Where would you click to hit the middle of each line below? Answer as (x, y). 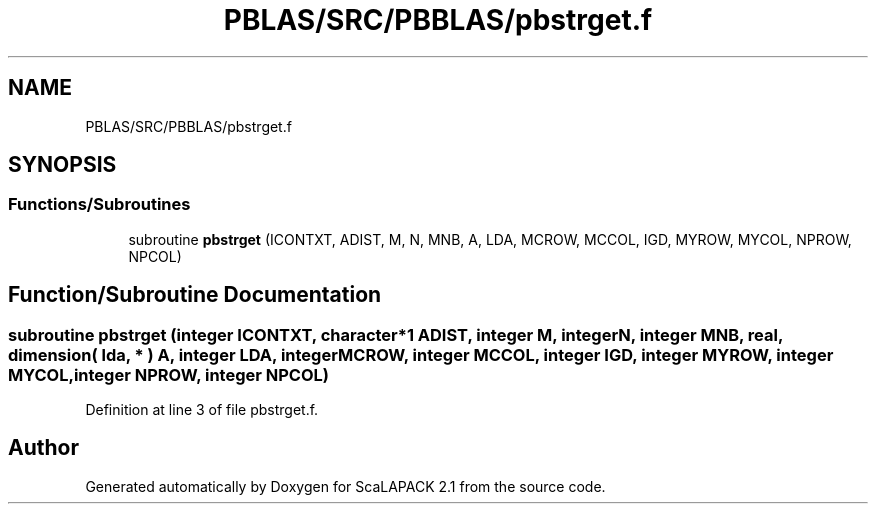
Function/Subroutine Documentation (195, 295)
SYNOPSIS (62, 165)
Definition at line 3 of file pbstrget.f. (202, 410)
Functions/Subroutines (99, 204)
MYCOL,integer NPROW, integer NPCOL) (168, 374)
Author (43, 448)
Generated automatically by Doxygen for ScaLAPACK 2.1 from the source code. (345, 486)
